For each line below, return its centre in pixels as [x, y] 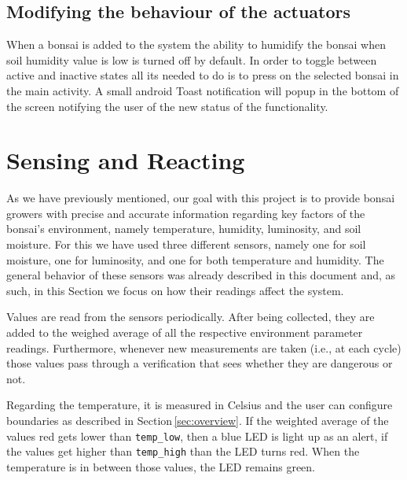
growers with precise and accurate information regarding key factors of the [186, 213]
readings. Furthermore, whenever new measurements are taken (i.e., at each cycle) [204, 347]
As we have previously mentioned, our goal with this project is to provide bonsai [201, 198]
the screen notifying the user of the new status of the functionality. [167, 106]
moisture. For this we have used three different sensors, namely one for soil [186, 244]
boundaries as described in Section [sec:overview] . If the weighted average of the [198, 421]
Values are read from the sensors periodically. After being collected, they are [191, 317]
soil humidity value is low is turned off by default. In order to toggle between [192, 59]
